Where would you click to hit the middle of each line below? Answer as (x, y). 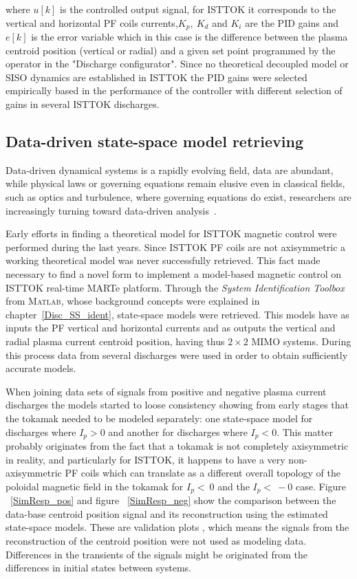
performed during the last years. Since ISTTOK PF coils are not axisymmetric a (176, 247)
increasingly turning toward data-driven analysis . (111, 210)
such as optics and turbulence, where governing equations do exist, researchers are (178, 197)
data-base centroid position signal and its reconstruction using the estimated (167, 513)
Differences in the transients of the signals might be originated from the (156, 554)
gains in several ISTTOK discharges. (83, 104)
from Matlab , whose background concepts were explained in (133, 301)
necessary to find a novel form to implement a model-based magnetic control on (173, 273)
